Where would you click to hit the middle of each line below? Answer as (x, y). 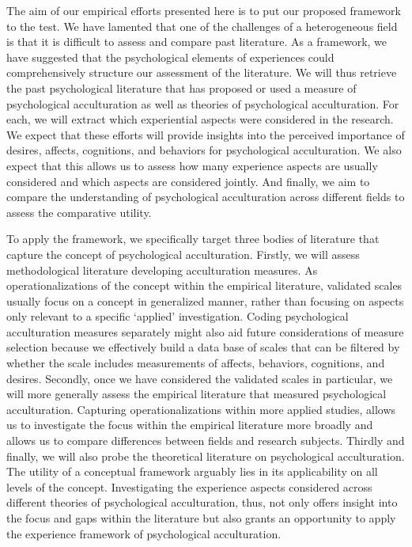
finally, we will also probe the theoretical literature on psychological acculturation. (206, 456)
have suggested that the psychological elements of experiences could (170, 57)
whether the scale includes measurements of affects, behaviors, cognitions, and (196, 363)
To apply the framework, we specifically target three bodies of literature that (193, 239)
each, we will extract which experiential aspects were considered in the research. (200, 119)
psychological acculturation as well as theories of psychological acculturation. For (203, 103)
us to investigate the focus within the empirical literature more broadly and (190, 425)
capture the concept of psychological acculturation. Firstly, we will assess (183, 254)
